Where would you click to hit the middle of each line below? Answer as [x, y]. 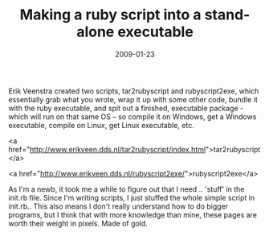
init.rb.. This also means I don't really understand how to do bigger [118, 206]
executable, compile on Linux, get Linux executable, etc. [101, 125]
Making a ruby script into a [111, 15]
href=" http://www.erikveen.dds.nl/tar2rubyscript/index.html [107, 149]
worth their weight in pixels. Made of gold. [78, 223]
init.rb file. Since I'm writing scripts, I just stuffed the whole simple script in [132, 197]
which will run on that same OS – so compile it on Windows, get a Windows [132, 116]
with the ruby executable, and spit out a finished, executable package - [126, 108]
